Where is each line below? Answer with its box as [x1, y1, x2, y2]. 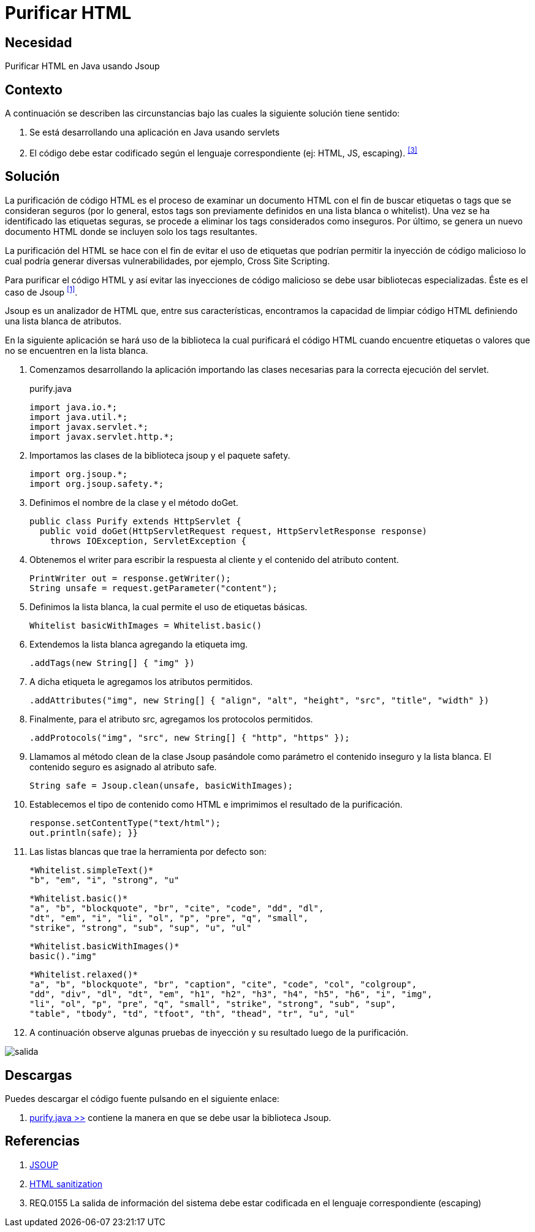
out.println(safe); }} [29, 828, 138, 838]
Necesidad [5, 34, 72, 50]
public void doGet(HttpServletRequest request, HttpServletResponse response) [39, 526, 428, 537]
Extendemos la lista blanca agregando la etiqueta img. [29, 639, 248, 650]
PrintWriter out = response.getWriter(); [29, 573, 231, 584]
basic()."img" [29, 951, 97, 962]
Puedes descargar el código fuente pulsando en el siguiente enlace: [5, 1093, 279, 1104]
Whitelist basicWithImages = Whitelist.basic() [29, 621, 262, 631]
